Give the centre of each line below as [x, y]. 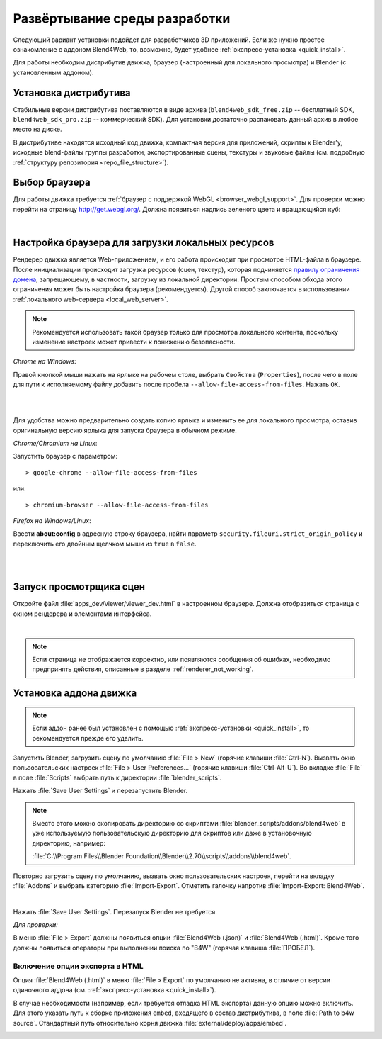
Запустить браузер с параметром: [65, 456]
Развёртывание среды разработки [122, 18]
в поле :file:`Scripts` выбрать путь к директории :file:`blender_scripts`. [117, 777]
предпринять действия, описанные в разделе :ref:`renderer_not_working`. [143, 669]
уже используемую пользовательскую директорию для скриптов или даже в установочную [172, 833]
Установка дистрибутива [72, 92]
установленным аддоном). [54, 72]
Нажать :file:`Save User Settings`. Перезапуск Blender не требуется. [115, 911]
